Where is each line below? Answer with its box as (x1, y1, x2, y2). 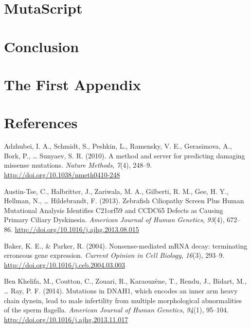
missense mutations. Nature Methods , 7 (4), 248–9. (4, 160, 152, 170)
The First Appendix (4, 74, 141, 94)
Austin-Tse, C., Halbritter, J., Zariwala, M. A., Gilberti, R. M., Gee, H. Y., (4, 186, 229, 196)
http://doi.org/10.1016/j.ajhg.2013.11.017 (4, 314, 128, 324)
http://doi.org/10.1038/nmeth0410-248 (4, 170, 120, 180)
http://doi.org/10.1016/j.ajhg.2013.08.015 (15, 224, 139, 234)
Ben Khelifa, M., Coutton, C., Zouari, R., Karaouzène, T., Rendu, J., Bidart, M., (4, 276, 247, 286)
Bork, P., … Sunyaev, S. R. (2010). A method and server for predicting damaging (4, 150, 245, 160)
